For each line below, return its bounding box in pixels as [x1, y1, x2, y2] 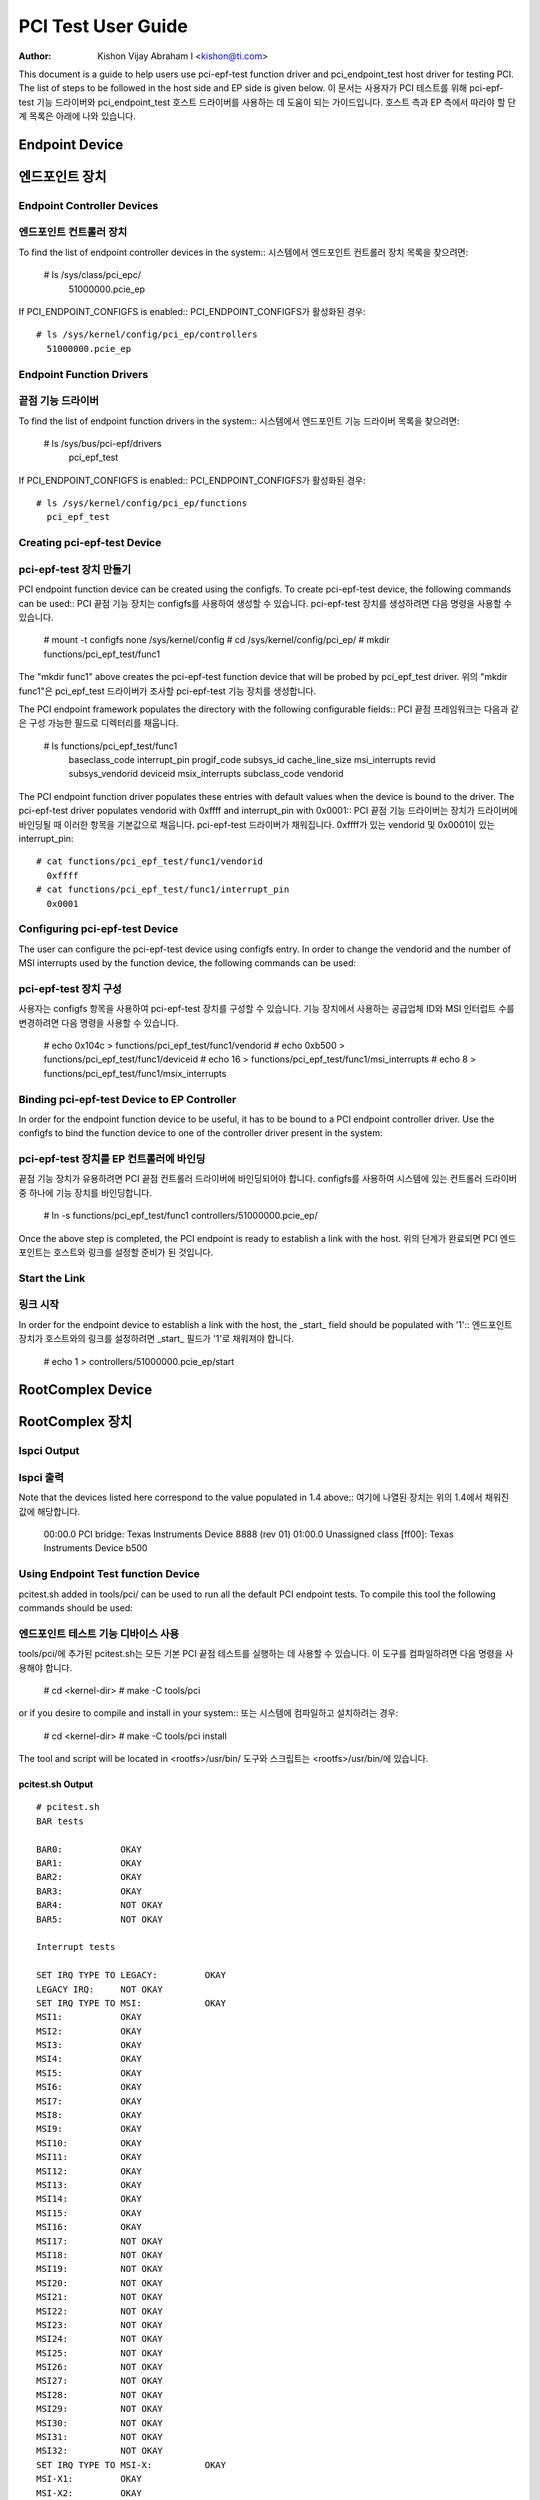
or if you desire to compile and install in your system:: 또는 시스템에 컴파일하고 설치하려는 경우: [18, 1707, 399, 1719]
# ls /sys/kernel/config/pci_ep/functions [36, 498, 248, 509]
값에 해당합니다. [18, 1505, 81, 1517]
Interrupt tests [36, 1941, 116, 1953]
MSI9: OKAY [36, 2123, 142, 2135]
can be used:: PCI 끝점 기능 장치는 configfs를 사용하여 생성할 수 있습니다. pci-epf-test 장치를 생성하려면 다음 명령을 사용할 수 [18, 597, 512, 609]
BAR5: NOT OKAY [36, 1913, 164, 1925]
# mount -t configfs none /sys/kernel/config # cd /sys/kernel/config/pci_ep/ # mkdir [43, 634, 390, 646]
